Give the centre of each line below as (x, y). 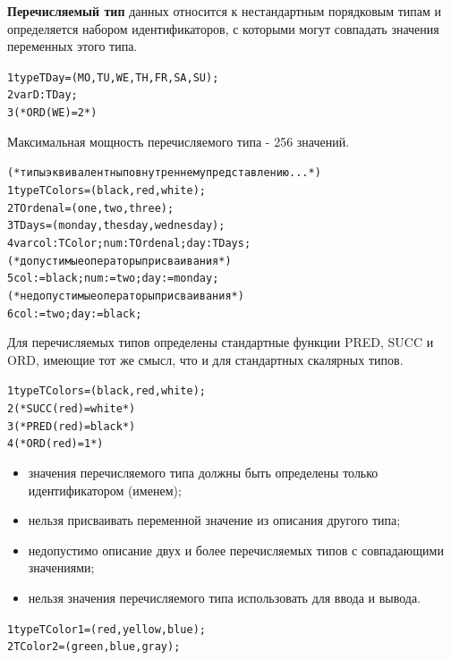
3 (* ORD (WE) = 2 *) (52, 113)
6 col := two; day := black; (75, 313)
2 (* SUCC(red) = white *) (72, 409)
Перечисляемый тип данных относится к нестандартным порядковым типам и (225, 11)
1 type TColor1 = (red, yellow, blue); (106, 629)
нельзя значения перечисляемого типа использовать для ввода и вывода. (225, 598)
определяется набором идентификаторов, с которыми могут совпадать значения (223, 28)
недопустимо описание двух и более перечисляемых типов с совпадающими (236, 550)
